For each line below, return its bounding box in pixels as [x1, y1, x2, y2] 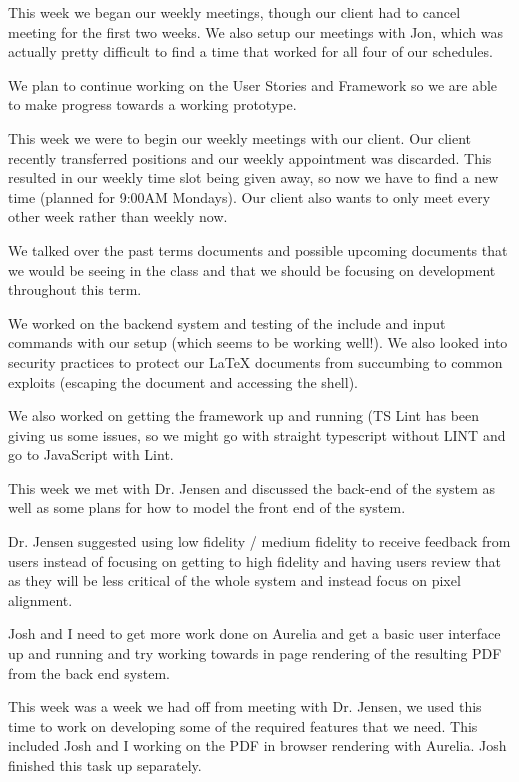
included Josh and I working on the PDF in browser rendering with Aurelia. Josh [8, 735, 507, 756]
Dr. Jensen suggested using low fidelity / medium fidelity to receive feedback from [8, 531, 511, 552]
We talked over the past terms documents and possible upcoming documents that [8, 239, 508, 260]
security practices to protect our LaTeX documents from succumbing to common [8, 351, 503, 372]
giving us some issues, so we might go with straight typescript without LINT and [8, 424, 506, 445]
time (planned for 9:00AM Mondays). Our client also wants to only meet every [8, 186, 491, 207]
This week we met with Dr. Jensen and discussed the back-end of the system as [8, 477, 496, 498]
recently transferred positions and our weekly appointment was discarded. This [8, 147, 492, 168]
